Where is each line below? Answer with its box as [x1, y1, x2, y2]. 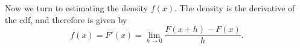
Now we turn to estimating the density [5, 2, 148, 14]
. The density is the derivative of [174, 2, 295, 14]
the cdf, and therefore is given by [5, 13, 127, 25]
